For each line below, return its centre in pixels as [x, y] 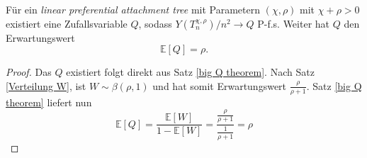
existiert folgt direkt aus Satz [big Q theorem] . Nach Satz [190, 72]
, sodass [155, 23]
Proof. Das [29, 72]
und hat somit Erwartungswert [220, 85]
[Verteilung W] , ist [46, 85]
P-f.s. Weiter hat [294, 23]
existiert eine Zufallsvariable [67, 23]
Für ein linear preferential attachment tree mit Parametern [133, 9]
